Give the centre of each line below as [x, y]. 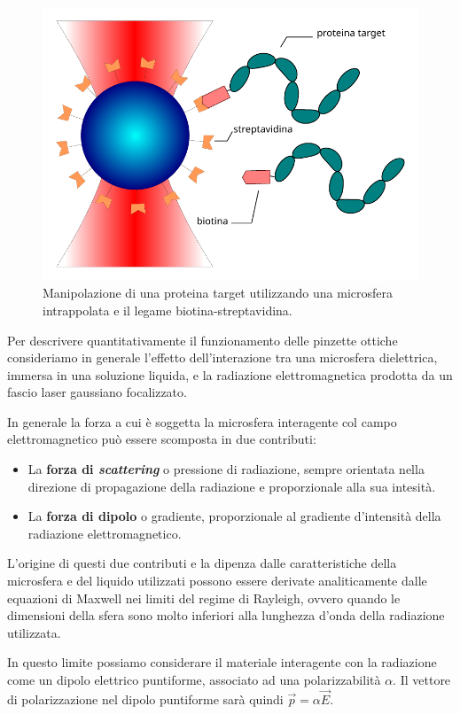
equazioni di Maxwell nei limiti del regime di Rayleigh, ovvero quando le [204, 598]
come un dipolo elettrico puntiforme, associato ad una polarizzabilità [194, 680]
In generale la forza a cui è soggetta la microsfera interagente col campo [202, 421]
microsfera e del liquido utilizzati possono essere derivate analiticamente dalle [217, 581]
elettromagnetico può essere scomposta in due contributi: [162, 439]
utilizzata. [34, 632]
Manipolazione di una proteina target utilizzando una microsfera [218, 293]
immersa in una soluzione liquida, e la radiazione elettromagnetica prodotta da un [230, 374]
